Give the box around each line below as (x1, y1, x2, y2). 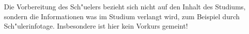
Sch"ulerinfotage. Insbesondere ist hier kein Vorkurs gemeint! (4, 21, 188, 31)
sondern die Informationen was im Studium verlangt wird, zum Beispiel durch (4, 11, 240, 21)
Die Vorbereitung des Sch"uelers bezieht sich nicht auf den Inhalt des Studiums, (4, 1, 246, 11)
